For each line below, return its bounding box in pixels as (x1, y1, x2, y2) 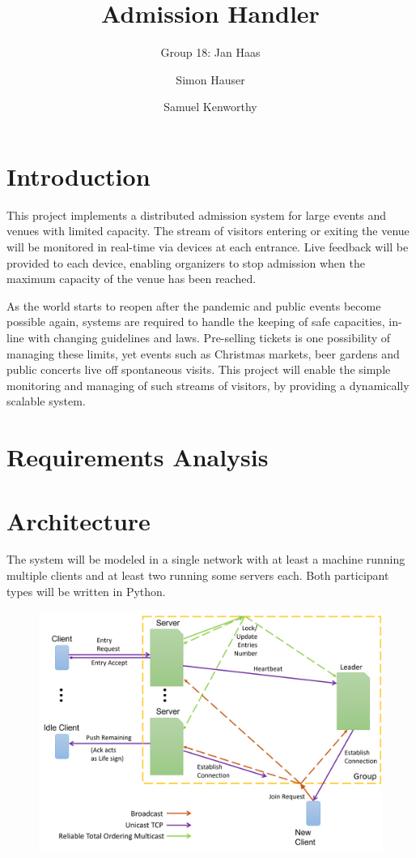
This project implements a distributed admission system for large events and (6, 206, 386, 223)
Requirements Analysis (6, 440, 269, 474)
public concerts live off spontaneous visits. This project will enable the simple (6, 361, 391, 378)
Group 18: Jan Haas (160, 44, 261, 61)
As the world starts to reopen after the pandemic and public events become (6, 297, 381, 314)
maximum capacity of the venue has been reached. (6, 270, 257, 287)
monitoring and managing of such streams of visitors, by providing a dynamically (6, 376, 410, 393)
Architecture (6, 504, 151, 537)
